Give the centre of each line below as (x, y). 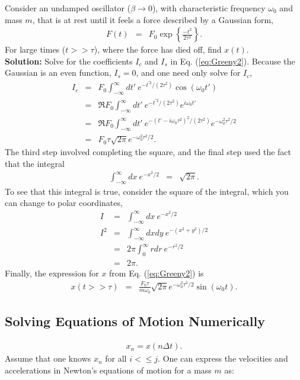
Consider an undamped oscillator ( (68, 8)
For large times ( (35, 49)
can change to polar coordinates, (64, 203)
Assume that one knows (48, 358)
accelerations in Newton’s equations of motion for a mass (108, 370)
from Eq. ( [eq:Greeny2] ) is (157, 273)
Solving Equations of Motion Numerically (135, 321)
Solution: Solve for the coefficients (69, 61)
